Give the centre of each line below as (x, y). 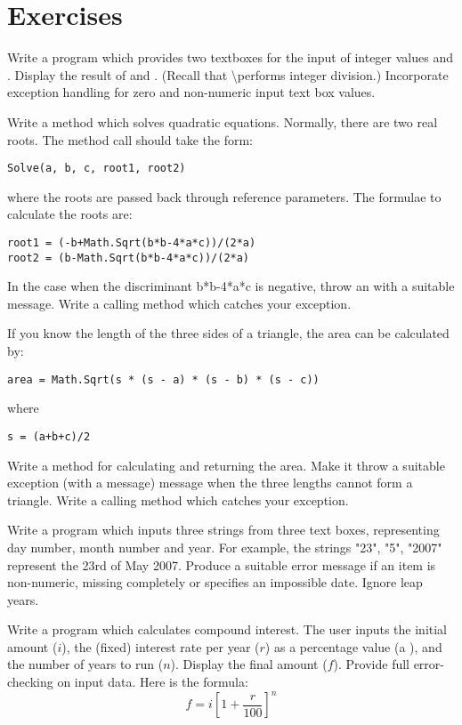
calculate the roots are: (70, 214)
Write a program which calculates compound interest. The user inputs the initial (227, 629)
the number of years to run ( (85, 664)
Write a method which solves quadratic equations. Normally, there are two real (223, 121)
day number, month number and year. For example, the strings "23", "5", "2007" (225, 547)
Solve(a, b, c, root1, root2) (97, 169)
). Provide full (371, 664)
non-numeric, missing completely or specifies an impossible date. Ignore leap (215, 582)
